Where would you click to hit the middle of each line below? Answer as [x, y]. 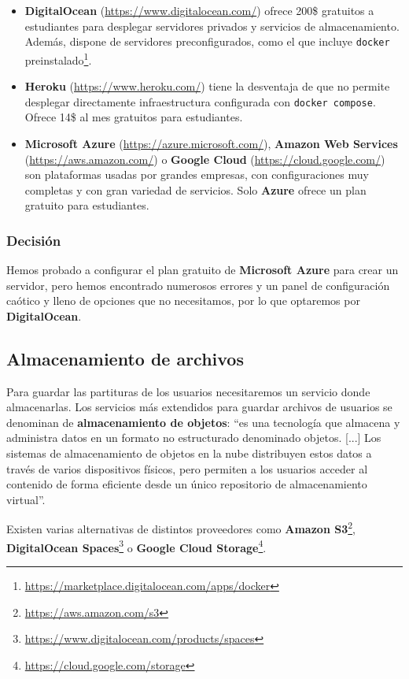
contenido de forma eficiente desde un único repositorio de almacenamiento [187, 484]
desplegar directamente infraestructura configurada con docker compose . [200, 101]
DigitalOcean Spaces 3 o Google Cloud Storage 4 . [136, 546]
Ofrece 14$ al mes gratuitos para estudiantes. [134, 117]
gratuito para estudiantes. [87, 205]
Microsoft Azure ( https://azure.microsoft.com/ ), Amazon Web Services [211, 143]
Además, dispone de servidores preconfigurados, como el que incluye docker [207, 41]
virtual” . [26, 499]
